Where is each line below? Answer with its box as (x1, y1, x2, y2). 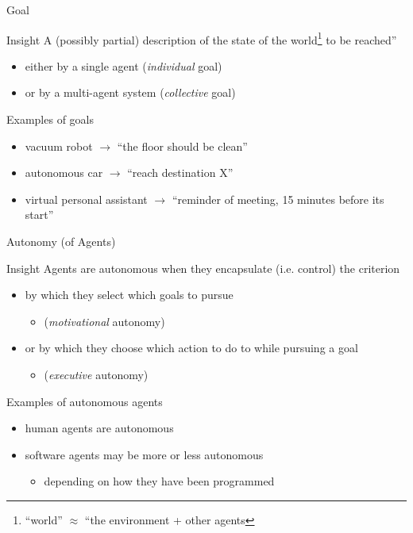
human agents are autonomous (25, 420, 174, 436)
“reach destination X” (127, 164, 234, 181)
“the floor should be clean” (117, 137, 248, 154)
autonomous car (25, 164, 103, 181)
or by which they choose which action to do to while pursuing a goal (25, 339, 358, 356)
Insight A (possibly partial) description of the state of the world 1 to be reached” (6, 29, 397, 48)
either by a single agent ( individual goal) (25, 57, 222, 74)
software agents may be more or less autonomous (25, 446, 264, 462)
